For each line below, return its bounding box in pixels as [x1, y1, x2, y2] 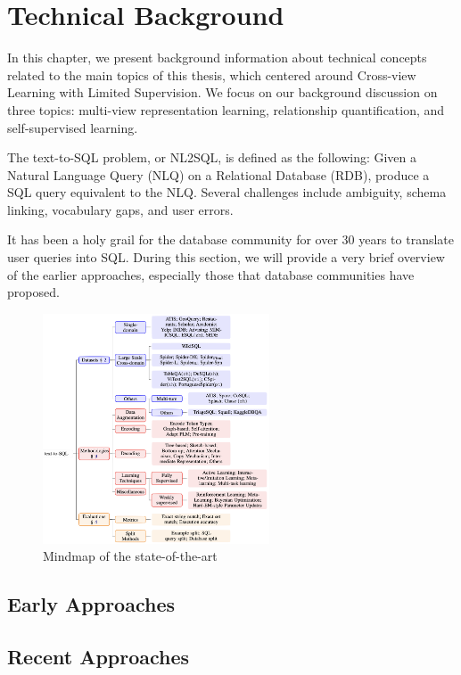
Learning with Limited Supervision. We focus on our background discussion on [7, 83, 438, 102]
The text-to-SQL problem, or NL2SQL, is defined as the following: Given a [7, 148, 417, 167]
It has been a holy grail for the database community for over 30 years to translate [7, 230, 455, 249]
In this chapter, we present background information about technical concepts [7, 48, 427, 67]
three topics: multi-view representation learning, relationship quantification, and [7, 100, 445, 119]
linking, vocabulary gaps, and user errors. [7, 200, 234, 218]
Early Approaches [7, 590, 175, 618]
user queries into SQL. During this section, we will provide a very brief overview [7, 248, 445, 267]
